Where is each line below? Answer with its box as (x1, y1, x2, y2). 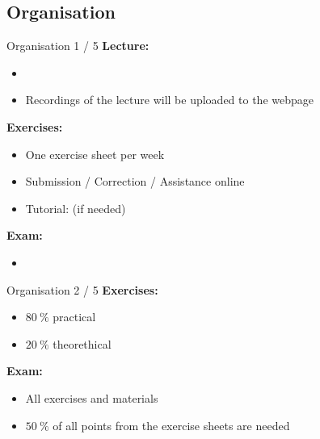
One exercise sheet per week (25, 145, 165, 162)
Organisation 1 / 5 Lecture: (6, 37, 149, 54)
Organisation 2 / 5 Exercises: (6, 281, 158, 298)
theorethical (53, 335, 112, 352)
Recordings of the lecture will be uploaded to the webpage (25, 91, 314, 108)
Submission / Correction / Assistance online (25, 173, 245, 190)
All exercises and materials (25, 389, 158, 406)
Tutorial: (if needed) (25, 199, 126, 216)
